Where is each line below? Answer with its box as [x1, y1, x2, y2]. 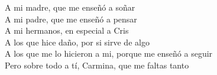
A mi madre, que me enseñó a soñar [5, 1, 135, 13]
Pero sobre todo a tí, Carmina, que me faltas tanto [5, 58, 189, 71]
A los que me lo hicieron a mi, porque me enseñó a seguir [5, 47, 213, 60]
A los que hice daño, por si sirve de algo [5, 35, 150, 48]
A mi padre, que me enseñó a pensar [5, 12, 137, 25]
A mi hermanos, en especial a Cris [5, 24, 129, 37]
